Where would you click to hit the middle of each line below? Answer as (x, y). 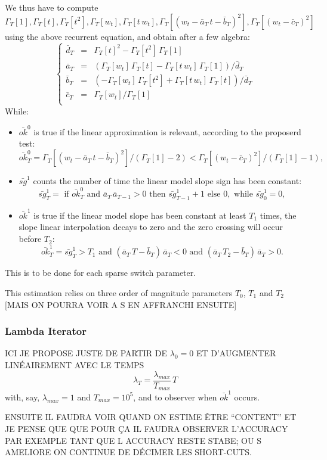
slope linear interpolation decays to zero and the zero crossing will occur (151, 227)
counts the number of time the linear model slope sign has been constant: (167, 181)
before (30, 239)
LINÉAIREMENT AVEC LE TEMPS (75, 364)
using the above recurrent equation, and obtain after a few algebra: (127, 36)
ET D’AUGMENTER (236, 353)
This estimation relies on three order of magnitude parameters (119, 292)
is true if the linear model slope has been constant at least (140, 215)
